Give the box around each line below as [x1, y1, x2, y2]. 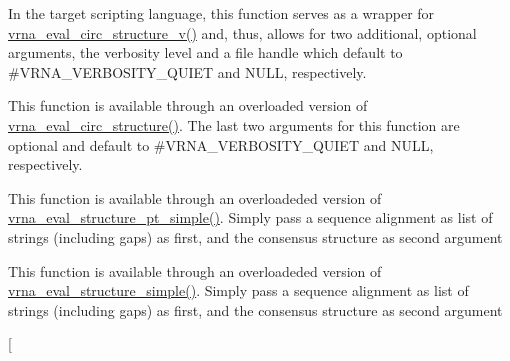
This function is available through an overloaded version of [8, 95, 368, 116]
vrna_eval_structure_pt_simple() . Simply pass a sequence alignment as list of [8, 207, 493, 228]
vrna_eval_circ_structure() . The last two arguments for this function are [8, 114, 460, 135]
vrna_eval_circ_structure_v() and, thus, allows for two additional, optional [8, 22, 477, 43]
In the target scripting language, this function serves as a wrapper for [8, 3, 435, 23]
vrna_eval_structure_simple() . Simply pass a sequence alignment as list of [8, 280, 469, 301]
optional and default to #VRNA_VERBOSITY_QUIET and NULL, [8, 134, 434, 155]
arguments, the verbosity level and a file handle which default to [8, 42, 403, 63]
